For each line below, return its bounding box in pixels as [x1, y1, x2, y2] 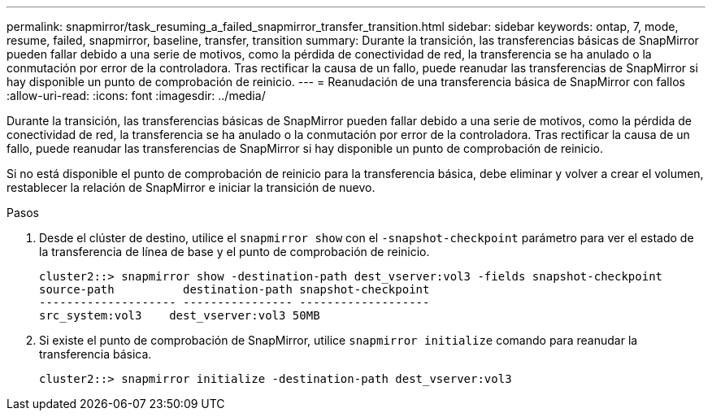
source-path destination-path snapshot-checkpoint [39, 283, 430, 296]
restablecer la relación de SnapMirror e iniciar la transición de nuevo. [7, 180, 376, 194]
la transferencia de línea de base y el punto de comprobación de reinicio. [39, 245, 430, 258]
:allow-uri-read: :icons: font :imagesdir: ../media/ [7, 89, 266, 102]
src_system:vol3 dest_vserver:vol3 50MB [39, 309, 320, 322]
